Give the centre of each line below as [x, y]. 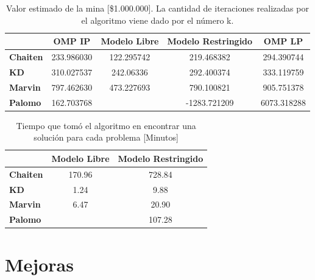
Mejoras [39, 264]
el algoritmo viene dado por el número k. [157, 20]
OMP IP [72, 41]
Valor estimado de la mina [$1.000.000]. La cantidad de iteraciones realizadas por [157, 8]
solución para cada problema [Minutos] [106, 137]
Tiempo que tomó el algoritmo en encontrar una [106, 125]
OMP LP [283, 41]
